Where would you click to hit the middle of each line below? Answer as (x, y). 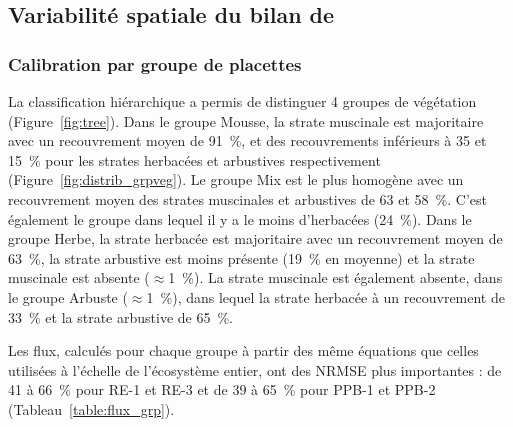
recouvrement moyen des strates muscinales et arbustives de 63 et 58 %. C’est (247, 198)
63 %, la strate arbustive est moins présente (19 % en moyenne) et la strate (241, 257)
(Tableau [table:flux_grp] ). (91, 408)
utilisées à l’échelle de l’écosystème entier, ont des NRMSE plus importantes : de (255, 369)
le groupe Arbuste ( (68, 296)
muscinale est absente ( (79, 277)
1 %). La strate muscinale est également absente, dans (335, 277)
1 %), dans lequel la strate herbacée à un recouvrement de (325, 296)
